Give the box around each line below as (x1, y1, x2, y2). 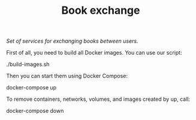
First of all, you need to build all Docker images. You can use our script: (6, 49, 182, 56)
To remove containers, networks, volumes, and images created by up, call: (6, 95, 191, 103)
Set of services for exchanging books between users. (6, 37, 138, 45)
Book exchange (61, 4, 140, 17)
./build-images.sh (6, 61, 50, 68)
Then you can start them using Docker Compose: (6, 73, 128, 80)
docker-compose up (6, 84, 57, 91)
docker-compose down (6, 107, 64, 115)
